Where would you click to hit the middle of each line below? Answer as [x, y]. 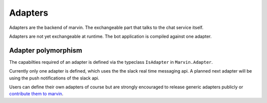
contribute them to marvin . [36, 94]
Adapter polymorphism [46, 50]
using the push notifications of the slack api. [54, 78]
